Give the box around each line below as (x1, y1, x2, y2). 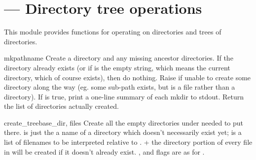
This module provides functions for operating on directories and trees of (4, 27, 221, 37)
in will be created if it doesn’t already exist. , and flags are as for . (4, 146, 205, 157)
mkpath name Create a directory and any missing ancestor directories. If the (4, 53, 233, 63)
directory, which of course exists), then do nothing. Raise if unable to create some (4, 72, 251, 82)
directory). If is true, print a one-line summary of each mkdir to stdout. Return (4, 91, 244, 101)
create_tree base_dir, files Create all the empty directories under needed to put (4, 117, 244, 128)
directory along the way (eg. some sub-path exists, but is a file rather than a (4, 82, 235, 92)
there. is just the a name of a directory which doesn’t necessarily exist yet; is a (4, 127, 242, 137)
